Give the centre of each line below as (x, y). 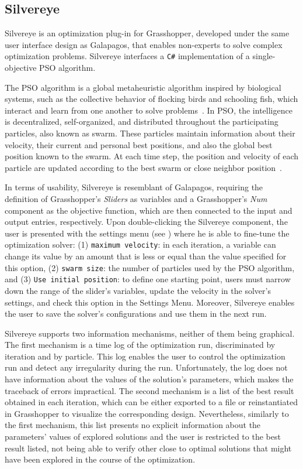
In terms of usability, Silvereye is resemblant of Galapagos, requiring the (134, 187)
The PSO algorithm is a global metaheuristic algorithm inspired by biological (143, 87)
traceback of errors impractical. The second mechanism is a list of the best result (149, 390)
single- (264, 56)
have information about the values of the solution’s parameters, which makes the (149, 379)
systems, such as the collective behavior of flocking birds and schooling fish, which (151, 99)
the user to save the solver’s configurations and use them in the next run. (136, 314)
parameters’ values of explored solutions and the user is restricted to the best (143, 437)
